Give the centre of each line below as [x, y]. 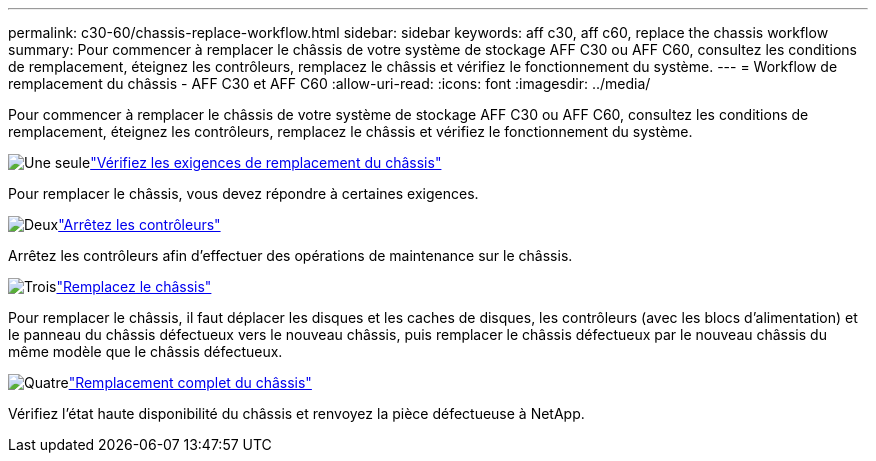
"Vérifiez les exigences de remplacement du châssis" [266, 162]
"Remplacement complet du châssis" [190, 382]
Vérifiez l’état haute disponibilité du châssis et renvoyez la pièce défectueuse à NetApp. [296, 413]
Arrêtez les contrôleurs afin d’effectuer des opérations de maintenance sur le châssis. [290, 255]
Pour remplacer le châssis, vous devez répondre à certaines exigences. [243, 193]
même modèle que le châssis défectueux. [145, 351]
